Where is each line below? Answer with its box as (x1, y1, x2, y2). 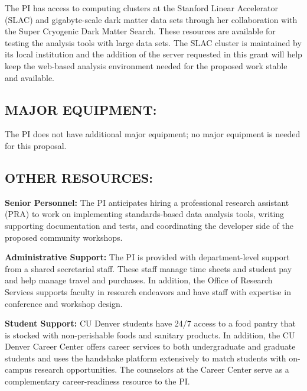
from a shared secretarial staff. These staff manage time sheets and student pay (5, 262, 292, 274)
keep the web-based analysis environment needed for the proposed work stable (5, 59, 288, 72)
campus (5, 363, 32, 376)
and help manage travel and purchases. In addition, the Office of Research (5, 274, 273, 286)
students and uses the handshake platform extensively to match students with (5, 351, 286, 364)
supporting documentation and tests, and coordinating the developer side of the (5, 219, 293, 231)
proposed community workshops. (5, 231, 123, 243)
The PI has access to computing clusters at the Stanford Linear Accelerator (5, 2, 278, 14)
